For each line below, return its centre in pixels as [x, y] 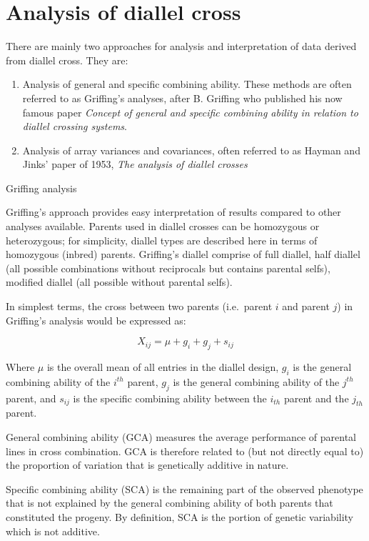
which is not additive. [53, 531]
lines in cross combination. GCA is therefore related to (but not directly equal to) [185, 451]
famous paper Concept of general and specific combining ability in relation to [190, 112]
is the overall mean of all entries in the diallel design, [163, 367]
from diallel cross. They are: [67, 60]
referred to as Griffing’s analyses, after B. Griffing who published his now [182, 98]
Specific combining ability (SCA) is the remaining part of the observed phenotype [184, 488]
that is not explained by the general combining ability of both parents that [170, 503]
